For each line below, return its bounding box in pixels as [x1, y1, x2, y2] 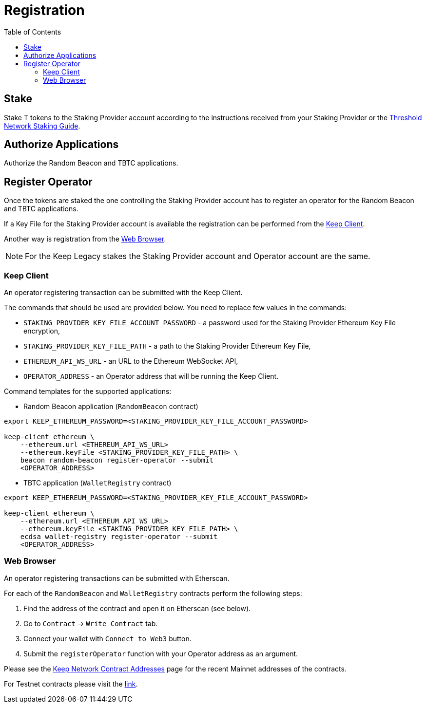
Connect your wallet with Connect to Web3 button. [23, 634, 192, 643]
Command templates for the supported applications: [4, 387, 172, 396]
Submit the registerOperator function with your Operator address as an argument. [23, 649, 298, 658]
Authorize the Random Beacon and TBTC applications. [4, 159, 178, 167]
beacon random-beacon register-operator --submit [20, 456, 213, 465]
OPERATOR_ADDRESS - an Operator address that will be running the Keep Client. [23, 372, 279, 381]
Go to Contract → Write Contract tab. [23, 619, 158, 628]
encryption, [23, 327, 60, 335]
